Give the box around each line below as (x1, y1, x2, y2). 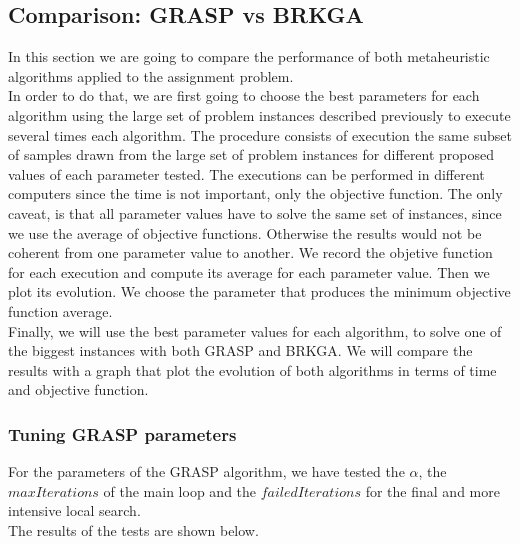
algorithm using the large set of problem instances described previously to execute (8, 104, 511, 125)
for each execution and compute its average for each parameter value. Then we (8, 261, 490, 282)
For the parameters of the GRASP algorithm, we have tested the (8, 461, 405, 482)
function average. (8, 300, 113, 321)
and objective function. (8, 379, 149, 400)
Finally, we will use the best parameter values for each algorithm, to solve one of (8, 320, 502, 341)
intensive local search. (8, 500, 141, 521)
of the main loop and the (103, 480, 257, 501)
